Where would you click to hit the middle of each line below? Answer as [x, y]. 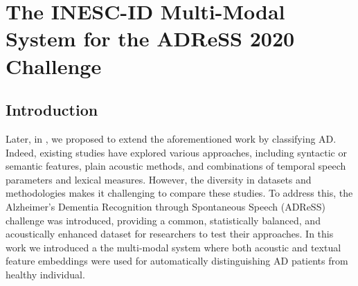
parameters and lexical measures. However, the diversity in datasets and [159, 179]
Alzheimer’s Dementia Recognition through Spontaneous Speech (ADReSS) [165, 206]
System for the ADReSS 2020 [150, 38]
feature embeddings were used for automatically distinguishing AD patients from [177, 261]
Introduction [52, 110]
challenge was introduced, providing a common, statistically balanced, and [163, 220]
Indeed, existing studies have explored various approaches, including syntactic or [176, 152]
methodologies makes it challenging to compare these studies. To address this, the [179, 193]
